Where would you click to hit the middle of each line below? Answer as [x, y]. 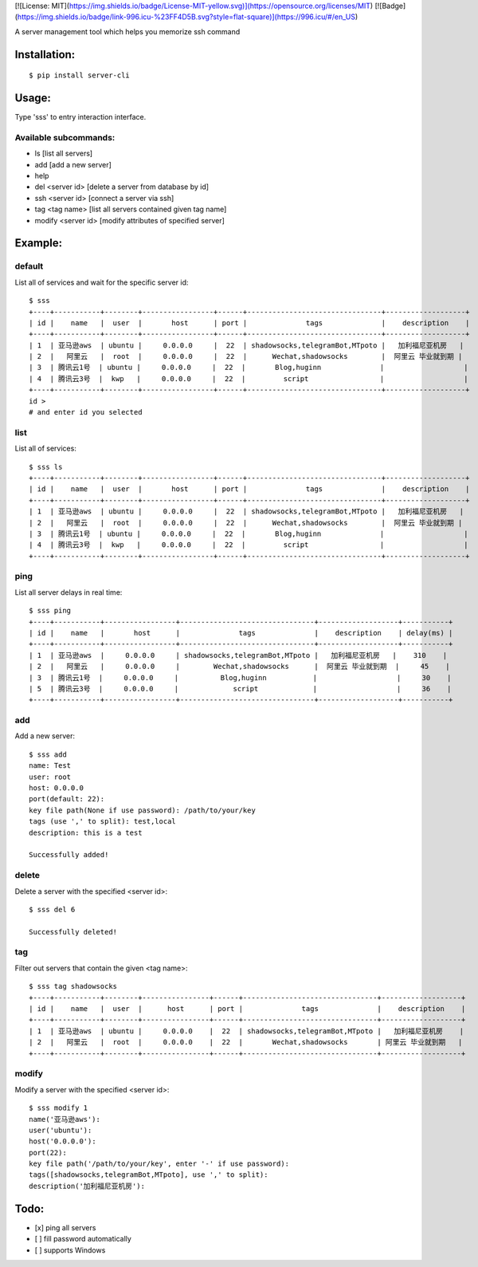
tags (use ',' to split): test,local [103, 822]
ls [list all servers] [64, 153]
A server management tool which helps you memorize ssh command [127, 31]
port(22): [48, 1153]
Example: [39, 243]
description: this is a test [86, 832]
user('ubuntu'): [61, 1130]
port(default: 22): [67, 799]
